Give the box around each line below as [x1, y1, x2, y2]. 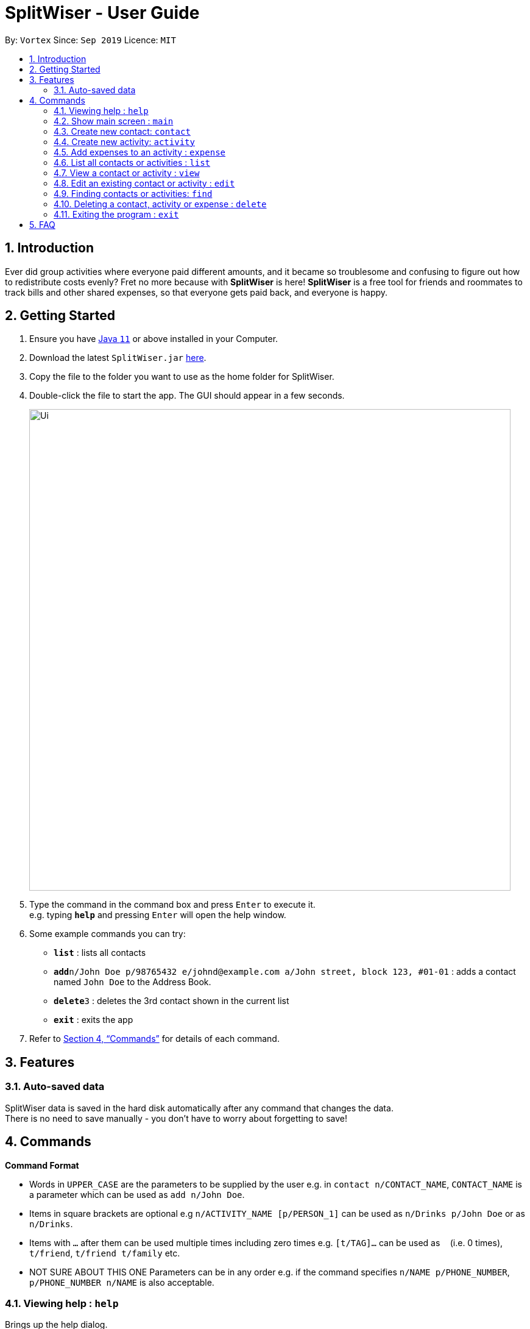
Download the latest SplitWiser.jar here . [29, 352, 207, 363]
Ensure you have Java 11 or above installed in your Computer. [29, 333, 278, 344]
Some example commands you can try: [29, 928, 186, 939]
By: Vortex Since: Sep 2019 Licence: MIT [5, 34, 176, 45]
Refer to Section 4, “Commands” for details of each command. [29, 1033, 280, 1044]
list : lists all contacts [54, 947, 146, 958]
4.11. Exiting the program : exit [54, 208, 179, 219]
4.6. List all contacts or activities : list [54, 157, 211, 168]
